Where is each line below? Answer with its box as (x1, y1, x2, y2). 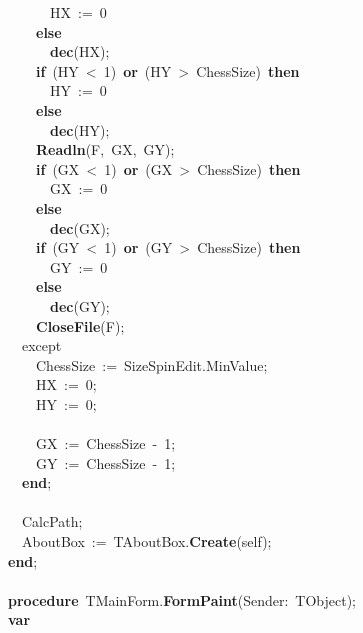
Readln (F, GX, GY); (36, 139, 175, 160)
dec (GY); (50, 295, 110, 316)
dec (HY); (50, 119, 110, 140)
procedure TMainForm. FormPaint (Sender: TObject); (8, 589, 356, 610)
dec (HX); (50, 41, 110, 62)
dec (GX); (50, 217, 110, 238)
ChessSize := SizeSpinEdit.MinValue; (35, 354, 268, 375)
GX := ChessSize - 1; (35, 433, 176, 454)
